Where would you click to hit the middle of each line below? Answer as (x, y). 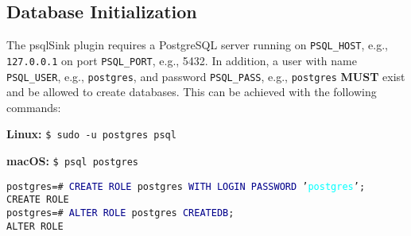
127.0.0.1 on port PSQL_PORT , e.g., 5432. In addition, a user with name (182, 60)
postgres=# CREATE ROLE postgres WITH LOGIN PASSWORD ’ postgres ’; (186, 186)
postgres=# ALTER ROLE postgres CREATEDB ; (120, 213)
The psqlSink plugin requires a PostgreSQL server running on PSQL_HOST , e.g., (197, 45)
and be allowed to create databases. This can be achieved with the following (192, 92)
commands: (34, 107)
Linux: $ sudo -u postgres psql (91, 134)
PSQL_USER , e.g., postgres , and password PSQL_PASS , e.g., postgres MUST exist (206, 76)
